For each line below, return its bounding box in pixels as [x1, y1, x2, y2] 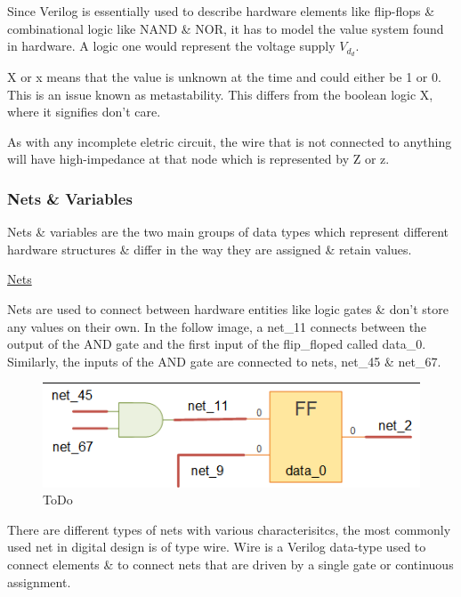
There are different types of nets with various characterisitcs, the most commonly [7, 520, 451, 538]
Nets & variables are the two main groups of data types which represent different [7, 222, 449, 241]
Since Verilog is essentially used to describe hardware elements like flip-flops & [7, 2, 435, 20]
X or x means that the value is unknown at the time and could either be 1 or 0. [7, 68, 441, 86]
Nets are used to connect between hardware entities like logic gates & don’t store [7, 300, 449, 319]
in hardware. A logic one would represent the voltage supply [7, 36, 336, 55]
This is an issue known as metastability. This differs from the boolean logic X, [7, 85, 433, 103]
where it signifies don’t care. [7, 102, 161, 121]
